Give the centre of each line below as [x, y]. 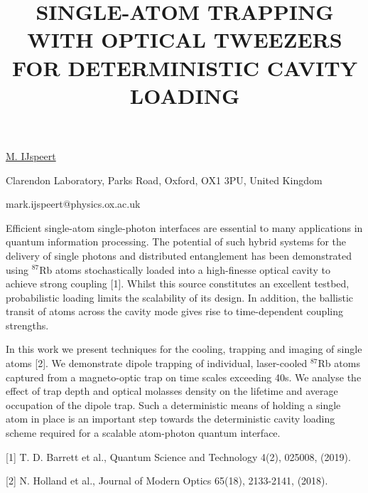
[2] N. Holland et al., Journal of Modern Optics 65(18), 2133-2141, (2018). [167, 481]
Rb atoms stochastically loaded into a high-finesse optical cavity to [185, 269]
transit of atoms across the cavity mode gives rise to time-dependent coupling [174, 311]
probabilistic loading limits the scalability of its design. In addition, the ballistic [180, 297]
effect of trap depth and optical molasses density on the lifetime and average [172, 391]
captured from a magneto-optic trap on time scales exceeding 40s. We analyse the [184, 377]
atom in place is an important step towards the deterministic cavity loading [171, 419]
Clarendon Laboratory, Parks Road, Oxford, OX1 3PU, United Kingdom [164, 180]
